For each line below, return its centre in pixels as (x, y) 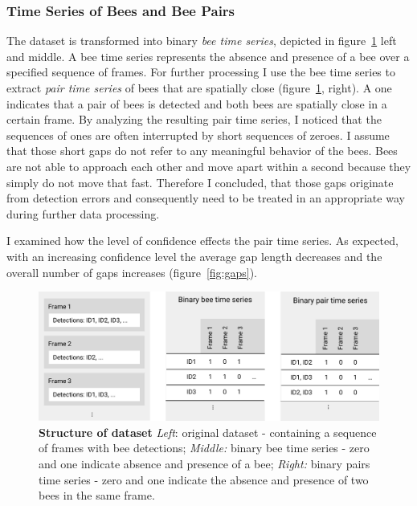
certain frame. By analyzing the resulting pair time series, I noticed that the (194, 119)
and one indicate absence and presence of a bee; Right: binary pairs (204, 463)
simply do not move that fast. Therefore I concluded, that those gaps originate (200, 182)
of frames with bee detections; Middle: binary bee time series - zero (204, 448)
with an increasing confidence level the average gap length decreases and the (194, 256)
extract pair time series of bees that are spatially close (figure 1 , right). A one (199, 88)
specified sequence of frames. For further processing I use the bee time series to (201, 72)
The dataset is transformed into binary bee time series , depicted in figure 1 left (202, 41)
